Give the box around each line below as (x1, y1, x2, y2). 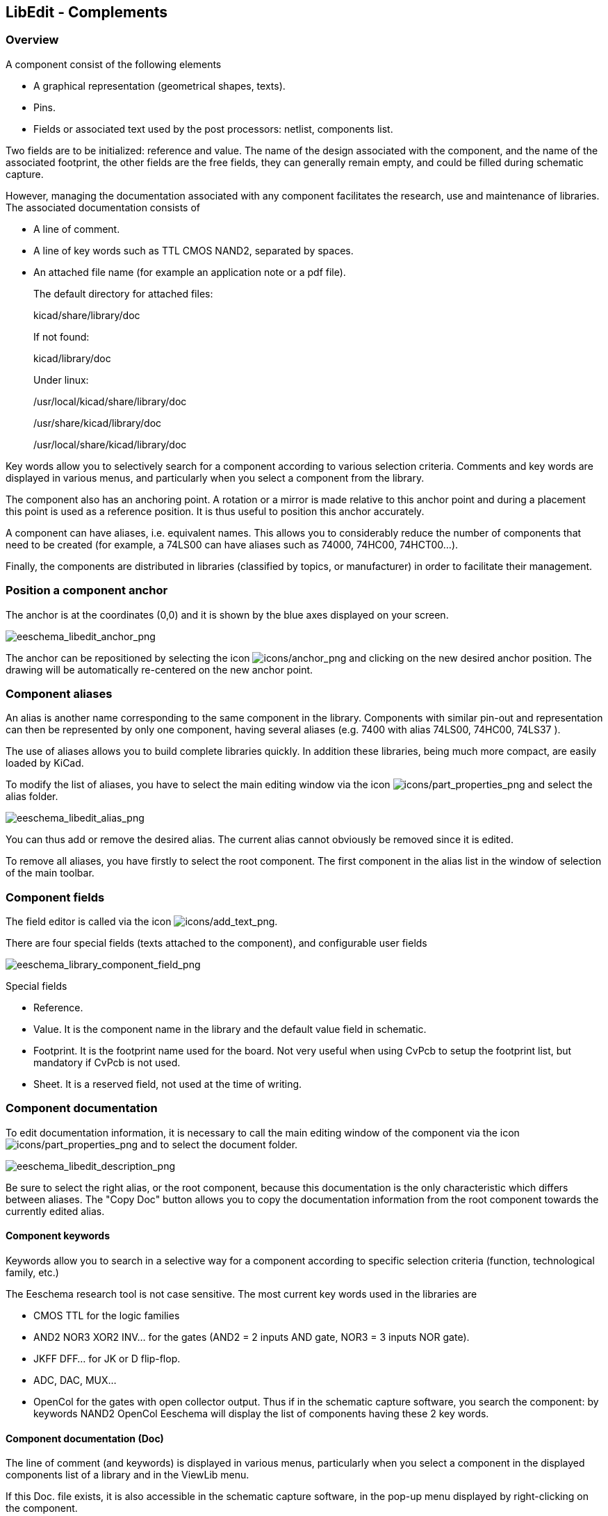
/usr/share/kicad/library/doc (33, 416, 162, 429)
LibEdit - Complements (6, 3, 168, 21)
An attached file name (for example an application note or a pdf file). (33, 266, 346, 278)
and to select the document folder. (140, 1138, 298, 1150)
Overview (6, 33, 59, 47)
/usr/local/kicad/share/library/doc (33, 395, 187, 407)
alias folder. (6, 790, 58, 803)
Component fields (6, 890, 105, 904)
